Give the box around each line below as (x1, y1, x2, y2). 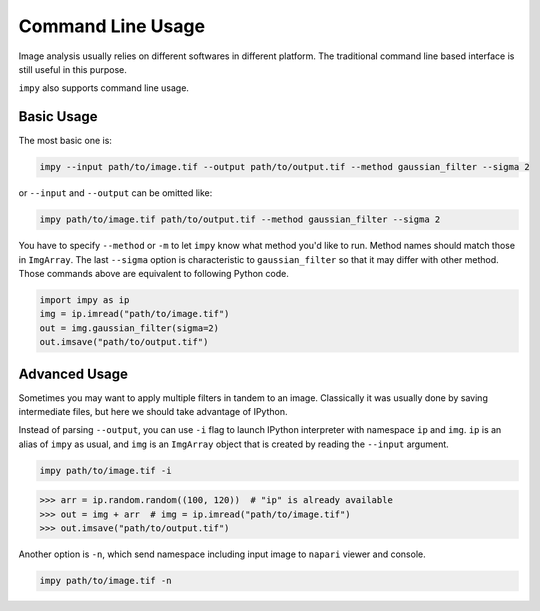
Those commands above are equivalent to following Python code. (18, 267, 289, 279)
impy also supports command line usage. (18, 82, 190, 94)
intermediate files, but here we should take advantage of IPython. (18, 406, 288, 417)
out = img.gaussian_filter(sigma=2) (39, 322, 220, 334)
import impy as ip (39, 294, 130, 305)
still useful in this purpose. (18, 63, 127, 75)
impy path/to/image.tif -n (39, 575, 172, 587)
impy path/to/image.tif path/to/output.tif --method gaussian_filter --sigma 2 (39, 214, 441, 225)
